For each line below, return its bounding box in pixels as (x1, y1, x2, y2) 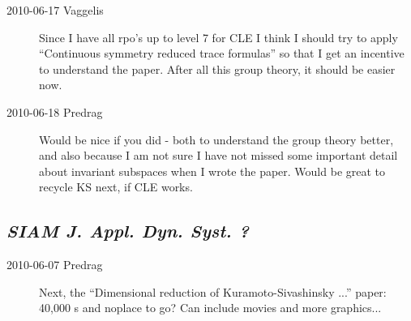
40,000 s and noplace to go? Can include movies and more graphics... (39, 299, 382, 316)
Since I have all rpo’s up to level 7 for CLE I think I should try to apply (39, 28, 398, 45)
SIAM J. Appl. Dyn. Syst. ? (6, 218, 249, 243)
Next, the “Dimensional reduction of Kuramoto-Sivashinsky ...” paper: (39, 283, 387, 300)
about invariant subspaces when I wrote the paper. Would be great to (39, 162, 386, 179)
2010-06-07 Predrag (6, 256, 103, 273)
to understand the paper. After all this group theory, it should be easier (39, 60, 396, 77)
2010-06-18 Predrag (6, 103, 103, 120)
